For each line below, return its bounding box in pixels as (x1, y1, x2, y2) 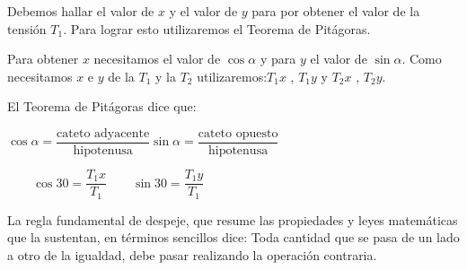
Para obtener (7, 49, 79, 68)
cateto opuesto (198, 126, 278, 140)
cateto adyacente (57, 126, 150, 140)
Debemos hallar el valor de (7, 2, 154, 20)
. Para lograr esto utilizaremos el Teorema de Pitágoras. (63, 19, 371, 38)
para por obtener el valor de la (251, 2, 420, 20)
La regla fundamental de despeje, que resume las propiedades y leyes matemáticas (7, 210, 458, 229)
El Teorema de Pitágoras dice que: (7, 97, 197, 116)
